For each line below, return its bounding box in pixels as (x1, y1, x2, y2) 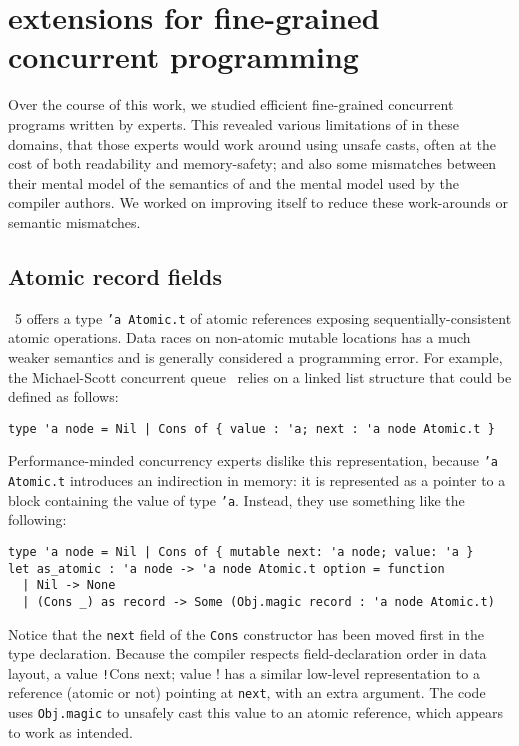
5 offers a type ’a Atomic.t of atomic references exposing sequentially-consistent (14, 307, 512, 328)
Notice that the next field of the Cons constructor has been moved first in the (8, 623, 485, 644)
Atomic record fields (8, 260, 223, 291)
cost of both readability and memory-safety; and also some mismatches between (8, 153, 497, 174)
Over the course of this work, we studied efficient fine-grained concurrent (8, 94, 454, 115)
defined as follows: (8, 386, 119, 407)
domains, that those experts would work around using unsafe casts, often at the (8, 133, 496, 154)
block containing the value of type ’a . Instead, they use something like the (8, 489, 465, 510)
